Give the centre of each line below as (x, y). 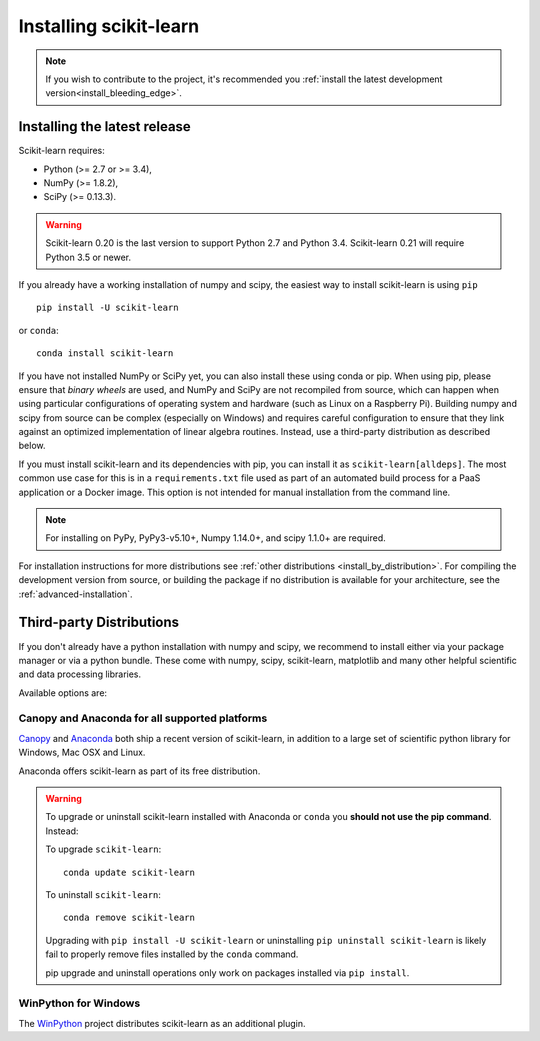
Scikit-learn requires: (61, 151)
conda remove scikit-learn (129, 918)
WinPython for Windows (79, 1003)
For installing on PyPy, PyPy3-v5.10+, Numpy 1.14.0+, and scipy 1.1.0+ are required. (216, 538)
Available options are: (63, 692)
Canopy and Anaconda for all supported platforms (143, 718)
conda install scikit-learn (105, 353)
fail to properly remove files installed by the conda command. (172, 954)
